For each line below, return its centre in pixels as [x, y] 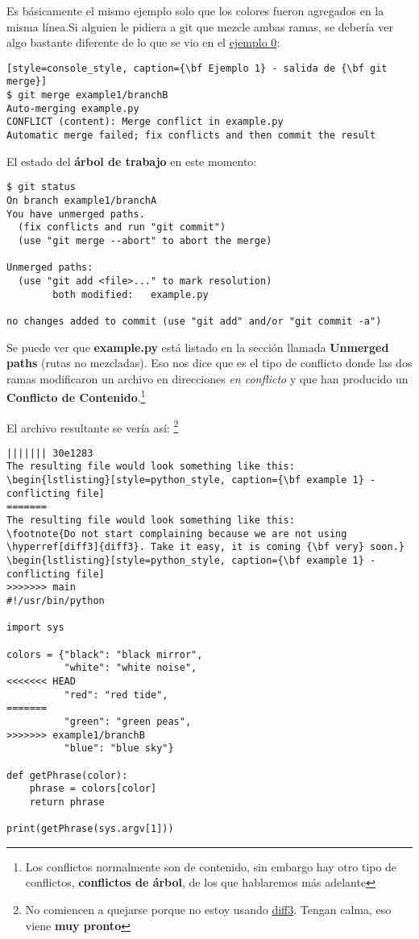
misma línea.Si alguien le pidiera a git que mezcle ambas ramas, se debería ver [200, 26]
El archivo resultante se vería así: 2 [93, 426]
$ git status [41, 187]
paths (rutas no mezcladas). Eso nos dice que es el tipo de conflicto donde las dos [209, 363]
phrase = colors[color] [93, 789]
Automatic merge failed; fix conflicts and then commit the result [191, 136]
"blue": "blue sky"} [119, 749]
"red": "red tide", [116, 695]
